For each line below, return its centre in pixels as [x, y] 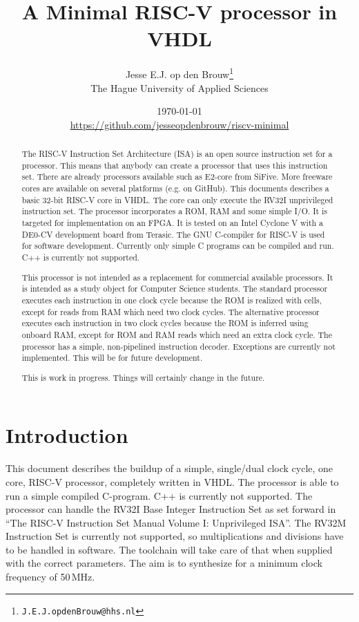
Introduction [67, 435]
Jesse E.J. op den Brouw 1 [179, 73]
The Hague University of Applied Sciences [179, 87]
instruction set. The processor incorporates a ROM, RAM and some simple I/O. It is [175, 211]
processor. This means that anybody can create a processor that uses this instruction [175, 165]
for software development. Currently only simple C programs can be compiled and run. [178, 246]
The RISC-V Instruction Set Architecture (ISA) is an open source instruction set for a [177, 154]
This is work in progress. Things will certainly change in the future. [143, 377]
